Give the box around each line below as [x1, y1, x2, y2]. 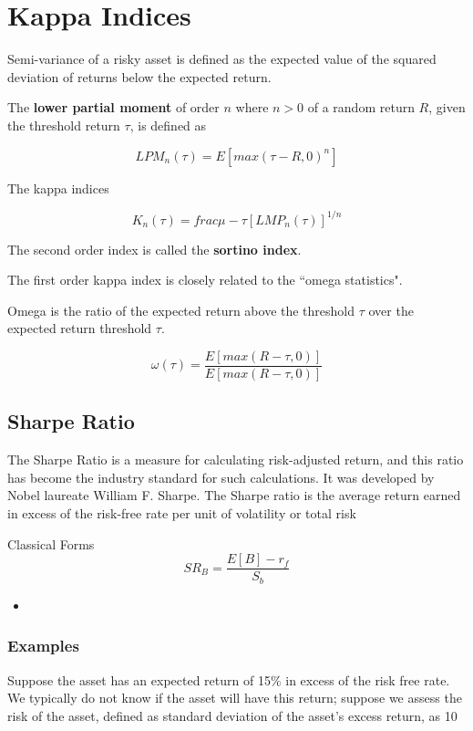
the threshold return [7, 115, 120, 134]
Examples [7, 634, 79, 657]
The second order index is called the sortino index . [7, 239, 302, 258]
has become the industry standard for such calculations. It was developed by [7, 467, 435, 486]
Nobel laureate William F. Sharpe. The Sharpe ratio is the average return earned [7, 486, 461, 505]
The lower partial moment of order [7, 98, 220, 117]
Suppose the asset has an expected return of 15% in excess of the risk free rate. [7, 670, 450, 689]
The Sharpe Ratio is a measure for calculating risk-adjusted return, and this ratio [7, 450, 464, 469]
